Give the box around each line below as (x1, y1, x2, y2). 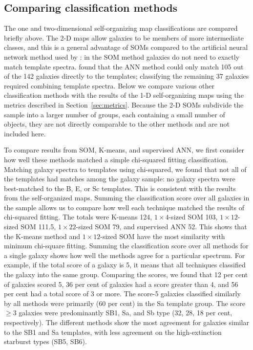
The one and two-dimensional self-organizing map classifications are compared (4, 23, 238, 33)
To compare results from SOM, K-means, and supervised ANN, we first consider (4, 145, 244, 155)
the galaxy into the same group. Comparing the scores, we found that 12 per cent (4, 269, 248, 280)
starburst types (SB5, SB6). (4, 336, 87, 347)
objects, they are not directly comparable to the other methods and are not (4, 119, 230, 129)
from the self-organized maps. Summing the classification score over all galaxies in (4, 193, 250, 203)
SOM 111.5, (21, 221, 56, 232)
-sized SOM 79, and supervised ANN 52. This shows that (76, 221, 247, 232)
